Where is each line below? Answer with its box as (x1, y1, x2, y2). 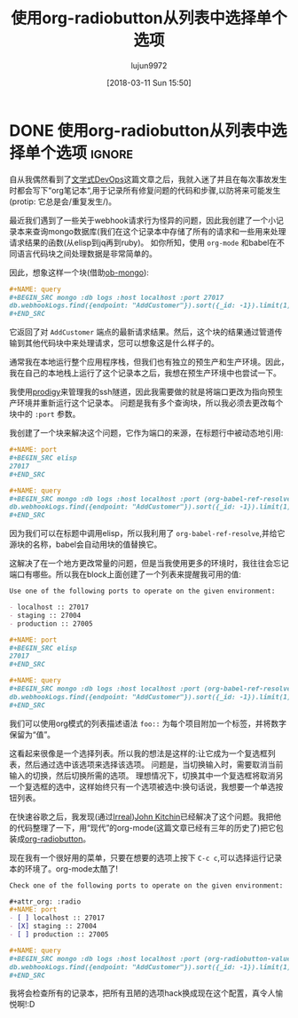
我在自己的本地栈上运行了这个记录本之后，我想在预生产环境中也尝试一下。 (9, 367, 281, 378)
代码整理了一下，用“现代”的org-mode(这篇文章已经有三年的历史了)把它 (16, 822, 277, 833)
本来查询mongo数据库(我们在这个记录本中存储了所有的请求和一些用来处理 (16, 225, 286, 236)
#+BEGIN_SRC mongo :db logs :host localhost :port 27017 (9, 293, 224, 302)
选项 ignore (56, 143, 134, 162)
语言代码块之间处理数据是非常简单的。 (16, 248, 157, 258)
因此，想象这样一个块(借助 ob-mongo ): (9, 267, 149, 278)
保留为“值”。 (9, 729, 56, 739)
